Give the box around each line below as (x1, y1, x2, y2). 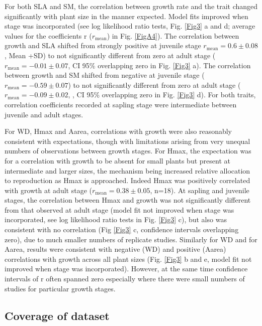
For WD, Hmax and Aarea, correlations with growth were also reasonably (5, 126, 232, 136)
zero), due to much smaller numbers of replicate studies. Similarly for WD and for (5, 234, 257, 244)
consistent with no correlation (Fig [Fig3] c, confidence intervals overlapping (5, 224, 239, 235)
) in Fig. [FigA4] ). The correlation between (107, 30, 239, 41)
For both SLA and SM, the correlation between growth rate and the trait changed (5, 1, 258, 11)
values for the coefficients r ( (5, 30, 92, 41)
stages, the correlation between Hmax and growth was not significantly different (5, 195, 251, 205)
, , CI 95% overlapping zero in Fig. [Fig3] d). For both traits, (68, 89, 256, 100)
